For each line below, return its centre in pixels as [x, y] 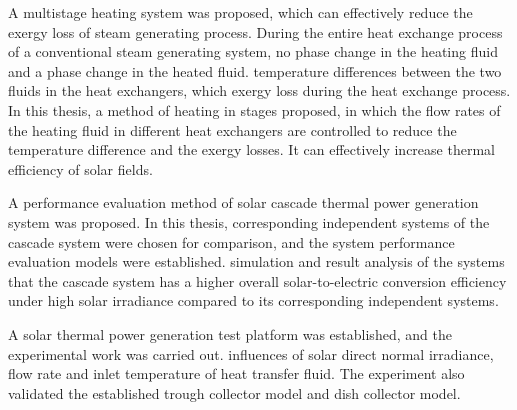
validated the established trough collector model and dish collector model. [234, 392]
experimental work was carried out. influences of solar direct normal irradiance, [251, 353]
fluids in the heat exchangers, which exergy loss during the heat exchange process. [259, 90]
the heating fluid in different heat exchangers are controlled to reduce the [232, 129]
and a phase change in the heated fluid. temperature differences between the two [255, 70]
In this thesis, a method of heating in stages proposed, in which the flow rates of [254, 109]
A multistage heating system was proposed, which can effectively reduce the [240, 12]
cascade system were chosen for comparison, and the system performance [231, 241]
